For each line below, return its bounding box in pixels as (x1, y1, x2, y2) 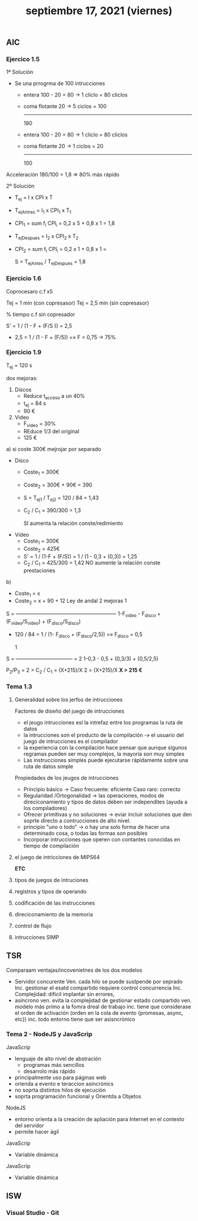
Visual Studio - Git (6, 1209, 60, 1217)
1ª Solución (6, 68, 34, 76)
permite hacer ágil (14, 1128, 59, 1135)
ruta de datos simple (23, 763, 74, 770)
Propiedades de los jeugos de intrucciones (14, 774, 119, 781)
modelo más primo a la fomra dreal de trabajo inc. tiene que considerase (14, 1003, 192, 1010)
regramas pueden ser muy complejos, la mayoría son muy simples (23, 750, 184, 757)
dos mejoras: (6, 374, 38, 381)
